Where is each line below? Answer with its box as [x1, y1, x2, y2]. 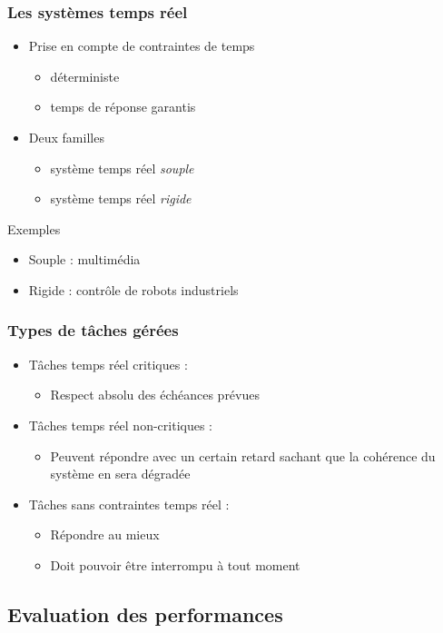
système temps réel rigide [50, 189, 192, 208]
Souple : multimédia [28, 250, 141, 269]
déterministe [50, 66, 120, 85]
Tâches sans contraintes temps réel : [28, 494, 230, 513]
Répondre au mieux [50, 525, 160, 544]
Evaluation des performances [7, 599, 283, 628]
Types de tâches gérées [7, 319, 179, 341]
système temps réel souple [50, 158, 194, 177]
